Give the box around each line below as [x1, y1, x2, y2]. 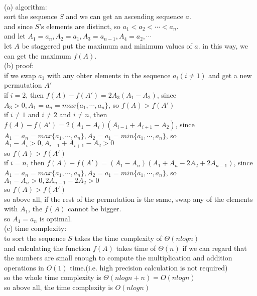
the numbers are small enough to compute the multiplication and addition [4, 252, 232, 263]
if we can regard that [182, 242, 247, 253]
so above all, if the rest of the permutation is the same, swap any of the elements [4, 193, 253, 204]
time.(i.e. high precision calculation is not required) [70, 262, 228, 272]
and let [4, 31, 26, 41]
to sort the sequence [4, 232, 66, 243]
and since [4, 21, 33, 31]
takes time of [116, 242, 156, 253]
